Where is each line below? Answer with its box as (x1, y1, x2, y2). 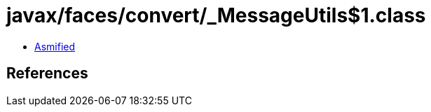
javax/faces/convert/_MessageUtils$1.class (6, 3, 426, 27)
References (6, 64, 88, 83)
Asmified (34, 40, 76, 52)
